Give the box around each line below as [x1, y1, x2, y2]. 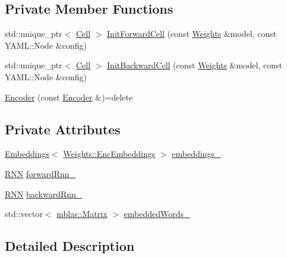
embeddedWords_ [124, 207, 190, 220]
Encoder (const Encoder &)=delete [5, 90, 133, 103]
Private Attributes [5, 119, 121, 138]
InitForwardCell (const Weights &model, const [107, 27, 277, 40]
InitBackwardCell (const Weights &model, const [107, 59, 282, 71]
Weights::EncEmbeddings [63, 147, 156, 160]
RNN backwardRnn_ [5, 187, 83, 200]
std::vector [5, 207, 43, 220]
